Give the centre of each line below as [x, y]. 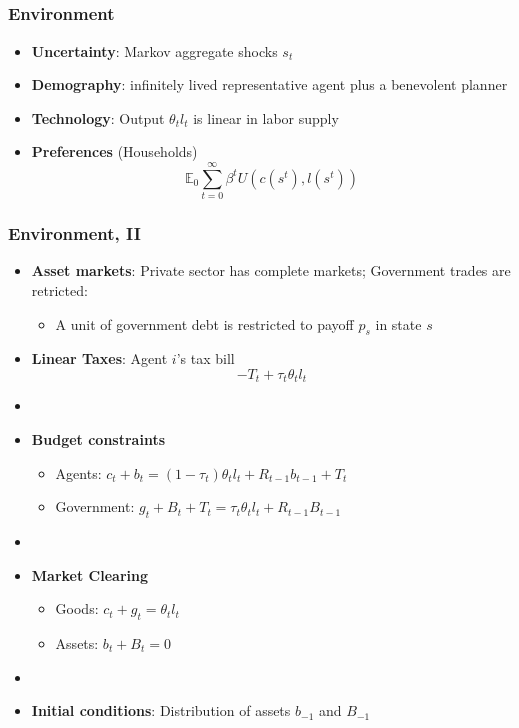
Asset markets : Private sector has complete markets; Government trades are [271, 270]
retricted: [59, 290]
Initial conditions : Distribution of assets [161, 710]
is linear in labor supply [266, 117]
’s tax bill [205, 358]
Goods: [77, 608]
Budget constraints [98, 439]
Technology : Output [98, 117]
